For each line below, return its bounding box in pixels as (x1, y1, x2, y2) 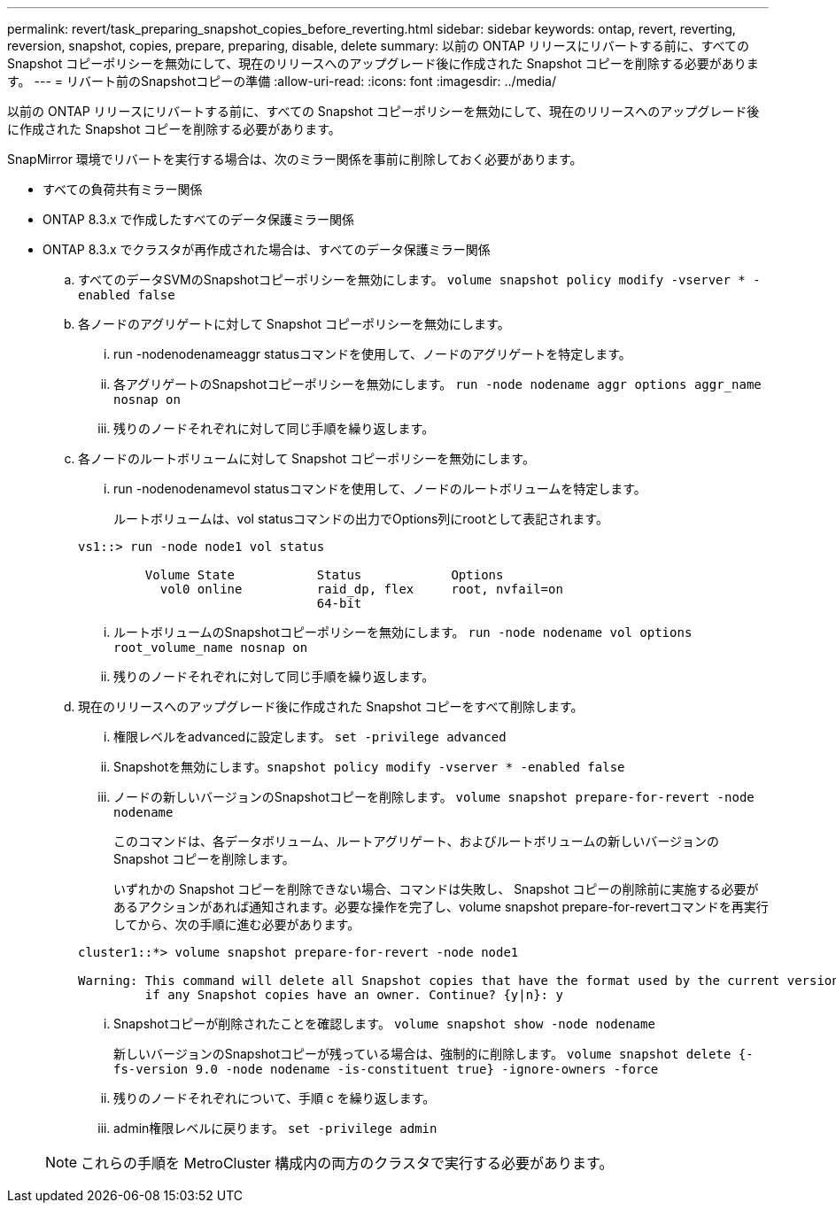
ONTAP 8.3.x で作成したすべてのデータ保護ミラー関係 (43, 212, 355, 227)
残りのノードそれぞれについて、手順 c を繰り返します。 (113, 1090, 436, 1105)
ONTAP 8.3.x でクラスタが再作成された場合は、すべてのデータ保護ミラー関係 (43, 242, 491, 257)
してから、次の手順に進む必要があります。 (113, 917, 360, 932)
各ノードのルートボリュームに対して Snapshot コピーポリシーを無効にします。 (78, 451, 535, 466)
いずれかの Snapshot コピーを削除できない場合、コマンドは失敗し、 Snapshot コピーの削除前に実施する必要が (113, 881, 759, 896)
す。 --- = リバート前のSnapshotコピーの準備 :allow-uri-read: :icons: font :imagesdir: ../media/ (7, 74, 556, 89)
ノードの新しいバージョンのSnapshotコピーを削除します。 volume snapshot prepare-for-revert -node (113, 789, 755, 804)
